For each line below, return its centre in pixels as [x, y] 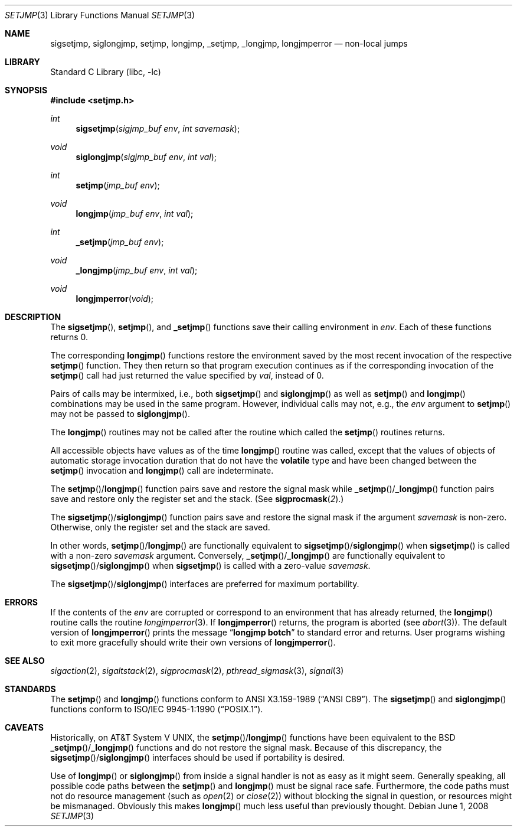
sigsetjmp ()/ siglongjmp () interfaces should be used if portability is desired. [198, 757]
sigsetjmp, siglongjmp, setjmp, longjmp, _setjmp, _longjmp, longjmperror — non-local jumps [229, 43]
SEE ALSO [25, 661]
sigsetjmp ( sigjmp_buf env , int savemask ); [158, 128]
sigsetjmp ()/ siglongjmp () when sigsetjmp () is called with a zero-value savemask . [210, 566]
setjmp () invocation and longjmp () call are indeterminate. [162, 470]
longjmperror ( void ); [115, 299]
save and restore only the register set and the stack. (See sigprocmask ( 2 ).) [197, 499]
